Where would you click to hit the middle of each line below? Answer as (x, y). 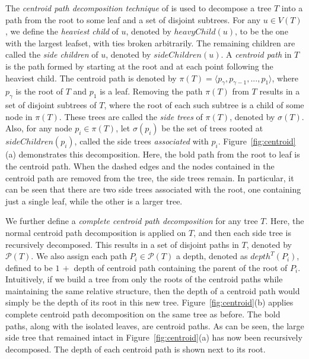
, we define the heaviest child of (62, 31)
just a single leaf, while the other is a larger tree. (94, 201)
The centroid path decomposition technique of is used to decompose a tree (138, 8)
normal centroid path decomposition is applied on (96, 232)
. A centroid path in (256, 54)
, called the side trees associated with (141, 141)
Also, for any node (39, 128)
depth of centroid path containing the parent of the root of (181, 267)
